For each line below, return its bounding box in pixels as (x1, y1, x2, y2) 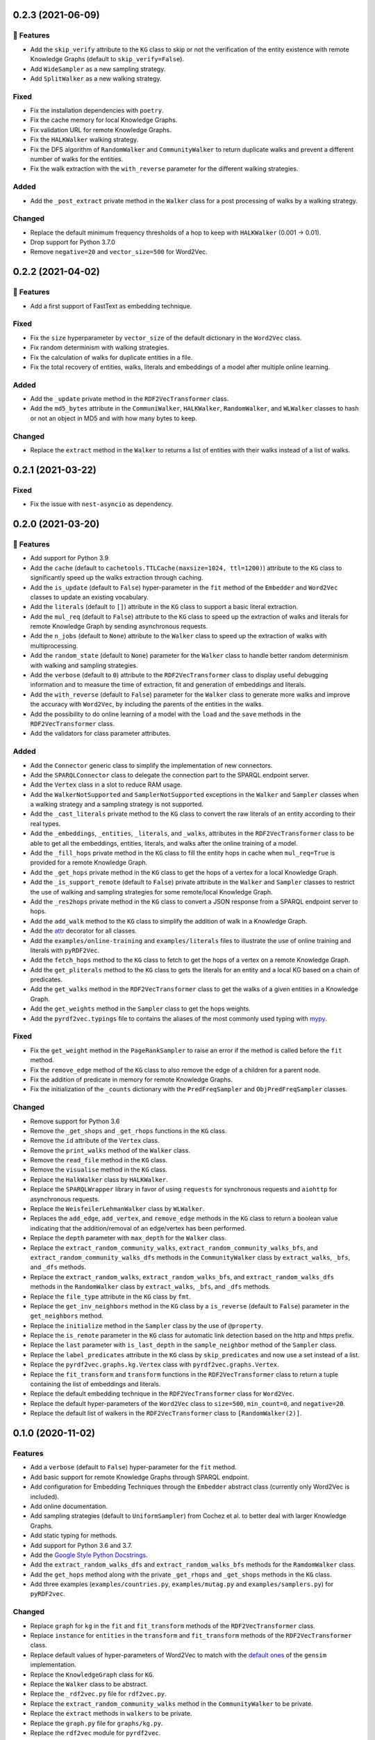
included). (30, 1492, 59, 1501)
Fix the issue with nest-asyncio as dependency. (30, 500, 174, 508)
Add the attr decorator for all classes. (30, 926, 137, 935)
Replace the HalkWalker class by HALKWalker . (30, 1175, 168, 1183)
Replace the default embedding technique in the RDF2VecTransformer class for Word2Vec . (30, 1389, 294, 1398)
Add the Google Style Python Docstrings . (30, 1551, 149, 1559)
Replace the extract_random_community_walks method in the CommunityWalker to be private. (30, 1699, 313, 1708)
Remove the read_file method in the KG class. (30, 1156, 168, 1164)
